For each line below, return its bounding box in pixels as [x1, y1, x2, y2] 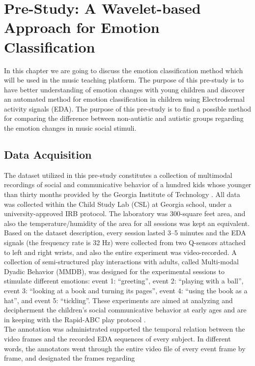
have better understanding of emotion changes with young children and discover [4, 84, 245, 94]
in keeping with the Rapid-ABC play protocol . [4, 314, 146, 324]
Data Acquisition [4, 147, 92, 162]
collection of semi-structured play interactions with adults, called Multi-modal [4, 256, 239, 267]
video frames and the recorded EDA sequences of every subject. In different [4, 333, 231, 343]
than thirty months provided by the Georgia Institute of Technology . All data [4, 189, 240, 199]
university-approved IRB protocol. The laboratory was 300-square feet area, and [4, 208, 246, 219]
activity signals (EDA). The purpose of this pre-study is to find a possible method [4, 103, 252, 113]
